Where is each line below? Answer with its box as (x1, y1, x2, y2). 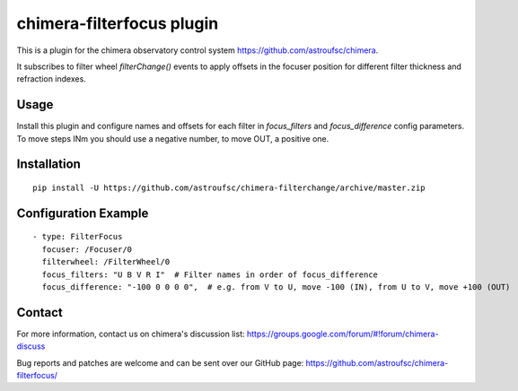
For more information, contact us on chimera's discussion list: (16, 328, 245, 339)
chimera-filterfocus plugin (16, 13, 219, 33)
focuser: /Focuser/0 (41, 244, 133, 255)
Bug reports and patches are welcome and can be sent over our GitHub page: (16, 357, 304, 368)
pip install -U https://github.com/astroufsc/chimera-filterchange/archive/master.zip (32, 183, 426, 193)
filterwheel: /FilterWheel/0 (41, 256, 171, 267)
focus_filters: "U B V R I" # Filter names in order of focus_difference (41, 269, 379, 280)
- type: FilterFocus (32, 231, 123, 242)
